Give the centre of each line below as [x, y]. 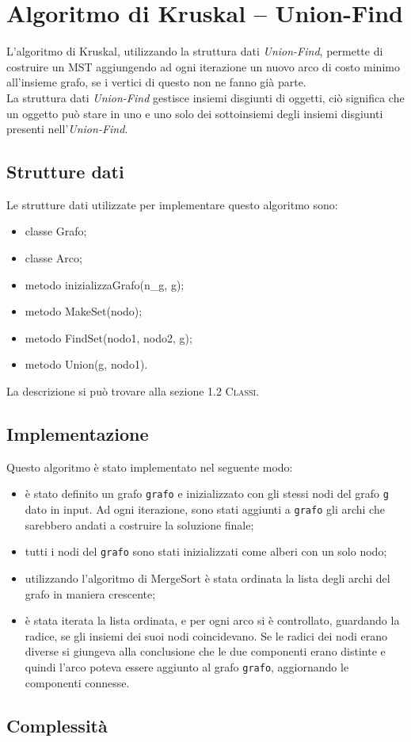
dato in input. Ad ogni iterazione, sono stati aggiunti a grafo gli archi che [205, 509]
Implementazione [78, 434]
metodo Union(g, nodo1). [86, 364]
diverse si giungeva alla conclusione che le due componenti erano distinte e [205, 651]
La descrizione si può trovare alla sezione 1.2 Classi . [133, 391]
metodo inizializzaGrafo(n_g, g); [105, 284]
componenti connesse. [77, 682]
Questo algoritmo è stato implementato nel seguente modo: [150, 467]
